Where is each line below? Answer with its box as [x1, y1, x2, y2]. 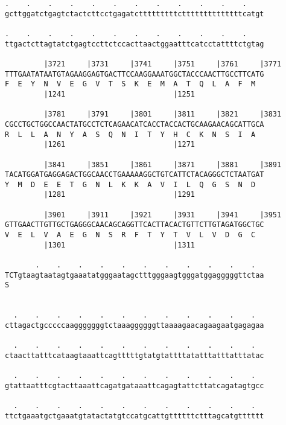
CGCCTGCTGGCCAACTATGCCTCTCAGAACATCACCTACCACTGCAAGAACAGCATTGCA [5, 120, 264, 129]
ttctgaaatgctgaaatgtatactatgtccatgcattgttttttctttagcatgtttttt [5, 411, 264, 420]
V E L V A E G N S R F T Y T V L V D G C [5, 231, 256, 240]
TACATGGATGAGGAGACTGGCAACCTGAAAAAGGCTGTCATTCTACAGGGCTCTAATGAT [5, 170, 264, 179]
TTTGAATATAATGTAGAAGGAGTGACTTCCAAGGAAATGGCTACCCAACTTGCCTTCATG [5, 69, 264, 78]
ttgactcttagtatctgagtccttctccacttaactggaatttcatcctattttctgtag [5, 39, 264, 48]
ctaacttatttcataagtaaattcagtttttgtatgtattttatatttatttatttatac [5, 351, 264, 360]
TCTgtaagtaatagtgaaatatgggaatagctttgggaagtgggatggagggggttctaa [5, 270, 264, 280]
